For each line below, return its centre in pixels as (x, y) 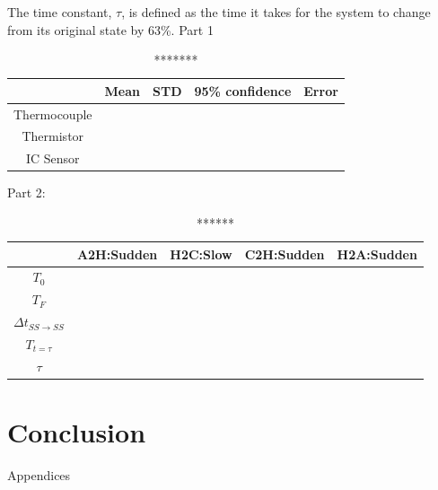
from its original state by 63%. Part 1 (110, 29)
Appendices (39, 475)
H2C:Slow (201, 254)
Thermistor (53, 136)
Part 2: (26, 192)
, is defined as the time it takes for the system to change (276, 12)
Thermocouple (53, 114)
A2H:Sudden (117, 254)
